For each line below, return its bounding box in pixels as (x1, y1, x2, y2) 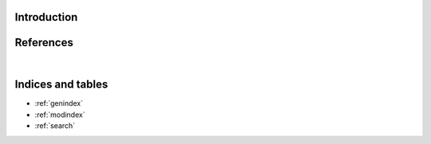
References (14, 36, 73, 49)
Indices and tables (14, 78, 109, 91)
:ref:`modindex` (34, 110, 85, 119)
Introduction (14, 10, 78, 24)
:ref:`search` (34, 121, 76, 130)
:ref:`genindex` (34, 99, 84, 108)
